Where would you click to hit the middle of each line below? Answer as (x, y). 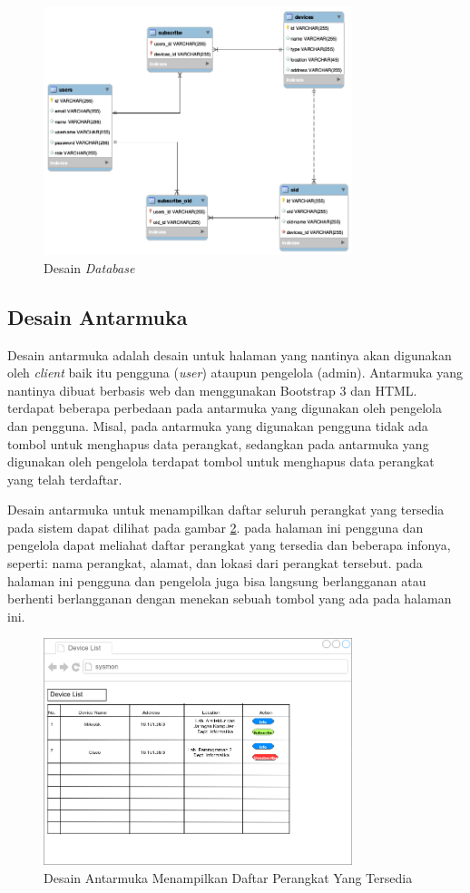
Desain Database (89, 267)
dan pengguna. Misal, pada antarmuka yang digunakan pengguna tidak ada (218, 425)
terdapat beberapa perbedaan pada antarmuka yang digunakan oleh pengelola (225, 408)
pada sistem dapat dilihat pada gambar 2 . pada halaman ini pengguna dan (215, 527)
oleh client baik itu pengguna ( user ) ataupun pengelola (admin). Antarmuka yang (235, 373)
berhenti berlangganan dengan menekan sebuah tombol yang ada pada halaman (230, 599)
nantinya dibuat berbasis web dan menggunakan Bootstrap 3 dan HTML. (212, 390)
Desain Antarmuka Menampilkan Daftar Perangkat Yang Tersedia (228, 877)
